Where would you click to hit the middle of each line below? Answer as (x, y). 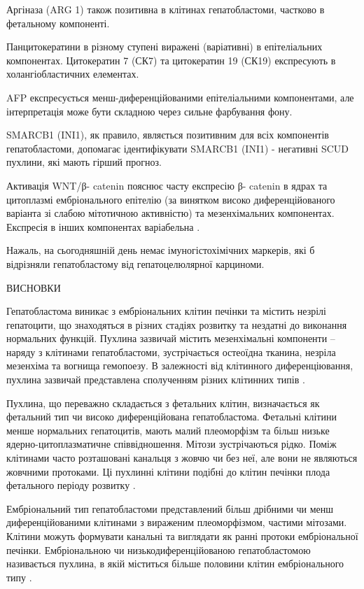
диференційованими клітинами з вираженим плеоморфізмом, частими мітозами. (177, 522)
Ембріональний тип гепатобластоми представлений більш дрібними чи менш (170, 508)
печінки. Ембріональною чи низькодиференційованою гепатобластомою (159, 549)
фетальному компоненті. (58, 23)
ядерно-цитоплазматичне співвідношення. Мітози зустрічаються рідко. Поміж (171, 444)
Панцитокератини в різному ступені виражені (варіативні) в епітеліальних (164, 47)
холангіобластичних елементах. (73, 74)
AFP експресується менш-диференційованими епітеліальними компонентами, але (180, 97)
